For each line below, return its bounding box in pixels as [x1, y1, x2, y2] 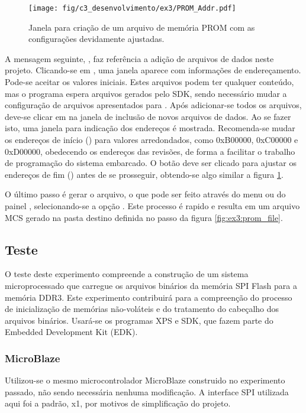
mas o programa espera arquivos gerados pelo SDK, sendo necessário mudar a [5, 87, 287, 99]
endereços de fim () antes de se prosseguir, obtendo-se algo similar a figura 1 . [5, 168, 284, 180]
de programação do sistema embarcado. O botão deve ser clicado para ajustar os [5, 157, 297, 169]
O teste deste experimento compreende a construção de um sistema [5, 268, 249, 280]
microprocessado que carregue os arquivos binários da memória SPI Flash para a [5, 279, 297, 291]
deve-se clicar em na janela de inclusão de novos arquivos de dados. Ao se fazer [5, 110, 291, 122]
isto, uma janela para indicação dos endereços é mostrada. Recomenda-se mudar [5, 122, 295, 134]
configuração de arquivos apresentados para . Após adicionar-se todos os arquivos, [5, 99, 302, 111]
